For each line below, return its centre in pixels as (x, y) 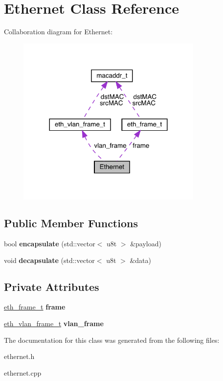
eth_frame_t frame (35, 307)
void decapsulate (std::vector (49, 260)
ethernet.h (19, 356)
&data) (140, 260)
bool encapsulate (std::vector (50, 244)
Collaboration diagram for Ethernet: (58, 32)
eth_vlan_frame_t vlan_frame (54, 323)
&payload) (146, 244)
